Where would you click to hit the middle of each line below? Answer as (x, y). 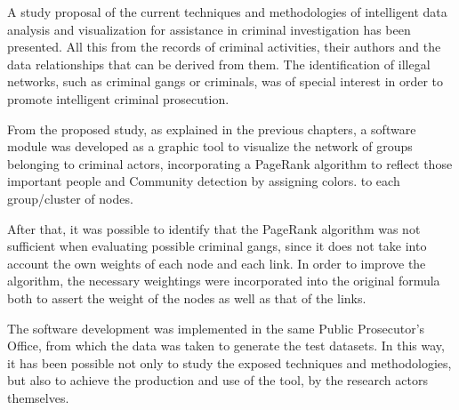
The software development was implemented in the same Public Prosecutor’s (216, 328)
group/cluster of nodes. (70, 198)
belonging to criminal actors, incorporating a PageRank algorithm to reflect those (230, 163)
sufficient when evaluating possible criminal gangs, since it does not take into (217, 246)
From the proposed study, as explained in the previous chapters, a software (212, 129)
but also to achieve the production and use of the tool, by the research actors (217, 380)
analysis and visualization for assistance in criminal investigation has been (209, 29)
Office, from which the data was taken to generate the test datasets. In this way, (226, 346)
